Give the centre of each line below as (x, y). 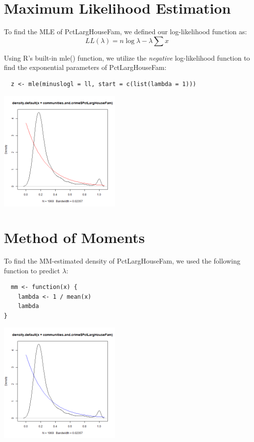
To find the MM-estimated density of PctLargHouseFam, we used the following (122, 261)
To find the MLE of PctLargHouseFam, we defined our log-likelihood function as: (126, 32)
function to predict (32, 270)
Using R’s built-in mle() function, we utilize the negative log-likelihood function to (127, 57)
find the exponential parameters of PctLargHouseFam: (85, 67)
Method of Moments (74, 237)
